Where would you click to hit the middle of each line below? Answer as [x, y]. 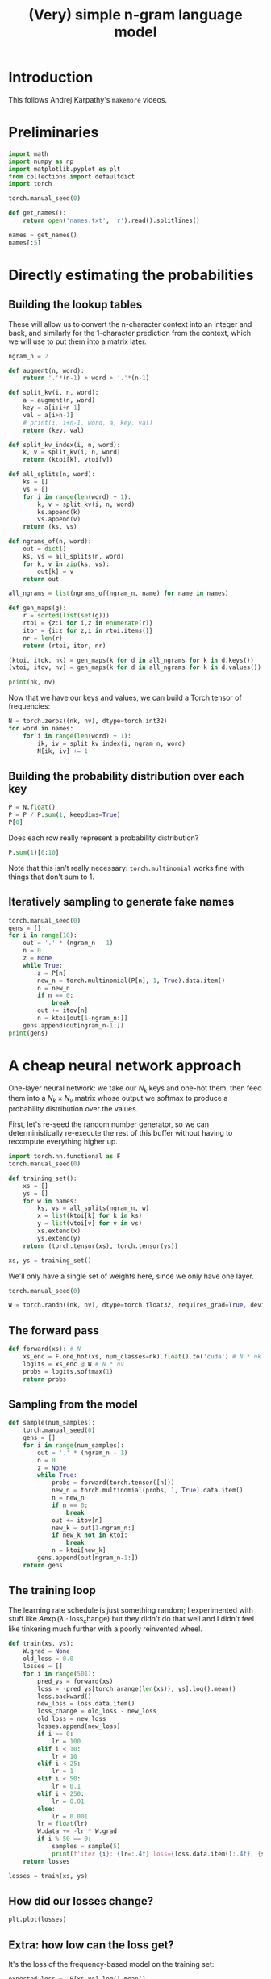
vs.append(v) [59, 519]
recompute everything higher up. [63, 1142]
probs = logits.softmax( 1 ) [68, 1371]
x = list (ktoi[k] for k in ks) [90, 1216]
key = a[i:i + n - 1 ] [52, 408]
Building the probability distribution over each [126, 776]
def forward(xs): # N [45, 1349]
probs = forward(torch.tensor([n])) [113, 1483]
